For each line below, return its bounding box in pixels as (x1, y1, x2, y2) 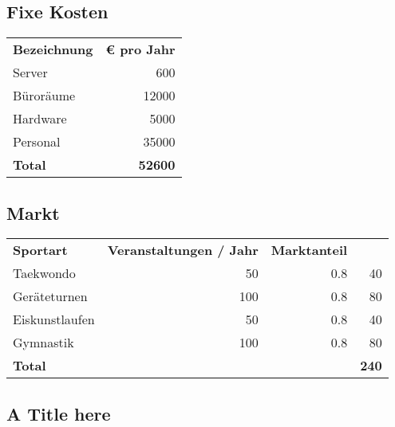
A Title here (6, 401, 111, 425)
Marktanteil (271, 241, 348, 260)
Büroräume (13, 86, 76, 105)
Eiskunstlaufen (13, 310, 95, 329)
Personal (13, 132, 61, 151)
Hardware (13, 109, 67, 128)
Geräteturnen (13, 287, 88, 306)
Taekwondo (13, 264, 76, 283)
